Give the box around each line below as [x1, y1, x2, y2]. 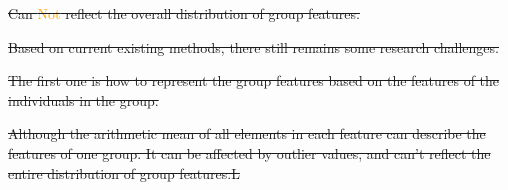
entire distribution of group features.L [8, 162, 240, 183]
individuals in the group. [8, 89, 159, 110]
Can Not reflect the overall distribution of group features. [8, 3, 360, 23]
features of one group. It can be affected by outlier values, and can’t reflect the [8, 142, 491, 163]
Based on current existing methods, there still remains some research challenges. [8, 36, 499, 57]
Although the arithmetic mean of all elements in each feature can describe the [8, 123, 486, 144]
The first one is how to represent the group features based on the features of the [8, 70, 500, 91]
